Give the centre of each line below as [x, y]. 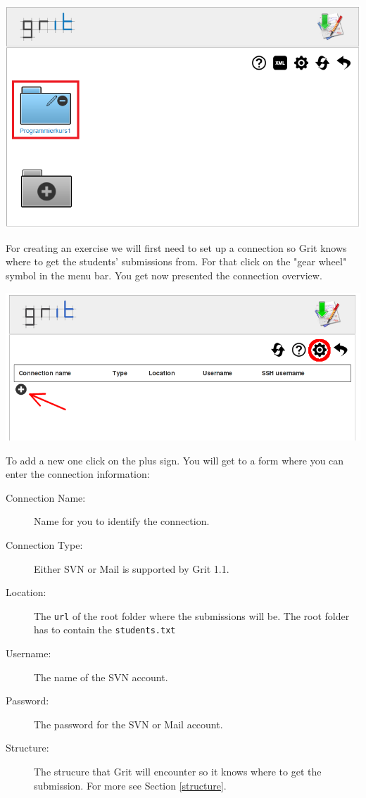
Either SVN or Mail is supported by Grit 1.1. [132, 568]
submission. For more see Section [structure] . [130, 785]
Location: [26, 592]
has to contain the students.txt [105, 629]
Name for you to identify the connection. [122, 521]
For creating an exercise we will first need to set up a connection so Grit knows [176, 247]
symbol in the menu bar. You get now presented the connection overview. [164, 275]
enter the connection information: [78, 474]
